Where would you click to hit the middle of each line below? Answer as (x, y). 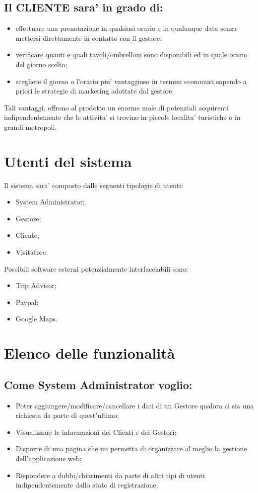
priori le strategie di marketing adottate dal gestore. (95, 91)
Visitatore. (32, 252)
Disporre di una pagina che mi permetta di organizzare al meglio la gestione (131, 448)
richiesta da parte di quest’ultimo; (67, 415)
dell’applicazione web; (49, 458)
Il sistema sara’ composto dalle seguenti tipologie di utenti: (94, 185)
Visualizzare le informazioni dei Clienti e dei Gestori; (96, 432)
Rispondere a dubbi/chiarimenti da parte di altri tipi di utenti (110, 475)
